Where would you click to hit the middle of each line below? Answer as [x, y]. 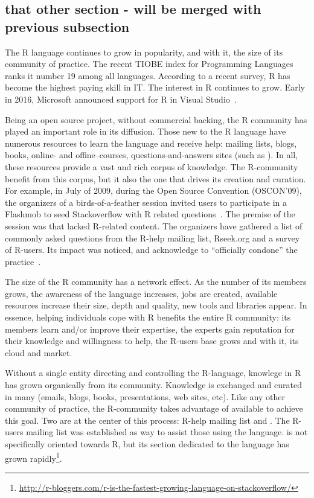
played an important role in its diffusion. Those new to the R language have [146, 131]
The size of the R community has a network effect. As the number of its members [156, 282]
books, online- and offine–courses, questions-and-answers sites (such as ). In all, [152, 155]
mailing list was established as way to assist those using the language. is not [167, 432]
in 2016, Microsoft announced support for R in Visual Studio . [121, 99]
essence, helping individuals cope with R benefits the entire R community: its [148, 317]
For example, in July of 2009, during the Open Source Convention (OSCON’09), [153, 190]
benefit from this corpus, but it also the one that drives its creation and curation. [155, 178]
